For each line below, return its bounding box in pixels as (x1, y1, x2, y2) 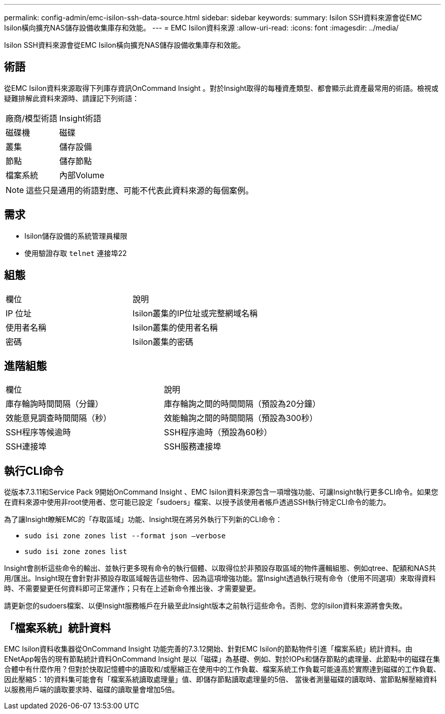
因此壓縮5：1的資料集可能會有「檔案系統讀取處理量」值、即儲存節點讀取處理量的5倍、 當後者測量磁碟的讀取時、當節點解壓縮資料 (4, 675, 437, 684)
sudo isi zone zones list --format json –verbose (24, 532, 226, 540)
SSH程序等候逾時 (6, 427, 71, 438)
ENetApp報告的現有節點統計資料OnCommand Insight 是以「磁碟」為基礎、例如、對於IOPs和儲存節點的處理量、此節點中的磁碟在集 (4, 655, 440, 664)
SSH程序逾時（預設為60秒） (164, 427, 272, 438)
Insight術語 (59, 113, 102, 123)
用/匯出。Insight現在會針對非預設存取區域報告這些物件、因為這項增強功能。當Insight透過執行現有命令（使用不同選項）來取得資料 (4, 574, 436, 583)
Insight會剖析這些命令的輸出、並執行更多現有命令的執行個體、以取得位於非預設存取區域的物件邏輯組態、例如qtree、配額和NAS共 (4, 564, 436, 573)
